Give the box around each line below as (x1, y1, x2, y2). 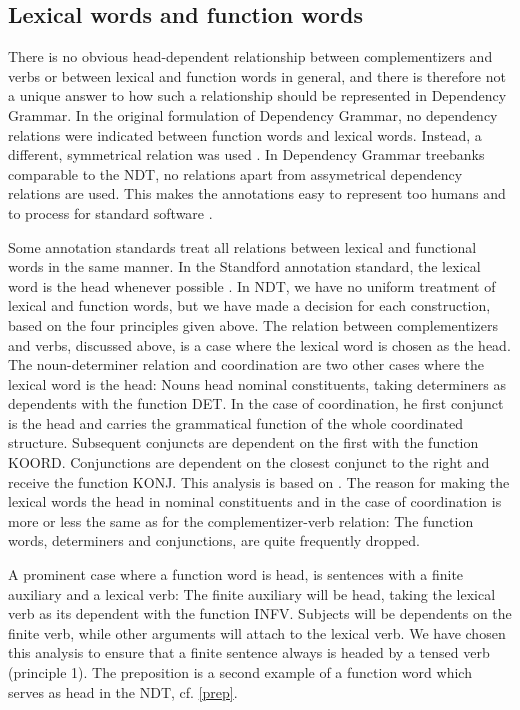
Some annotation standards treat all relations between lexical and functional (8, 236, 477, 257)
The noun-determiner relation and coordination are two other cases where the (8, 354, 485, 375)
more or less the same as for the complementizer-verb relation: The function (8, 510, 474, 531)
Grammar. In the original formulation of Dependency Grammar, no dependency (8, 104, 498, 125)
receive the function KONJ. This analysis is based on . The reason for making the (8, 471, 510, 492)
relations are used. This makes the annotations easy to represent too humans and (8, 183, 506, 204)
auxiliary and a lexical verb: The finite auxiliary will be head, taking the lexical (8, 583, 496, 604)
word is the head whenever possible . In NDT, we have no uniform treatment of (8, 275, 496, 296)
